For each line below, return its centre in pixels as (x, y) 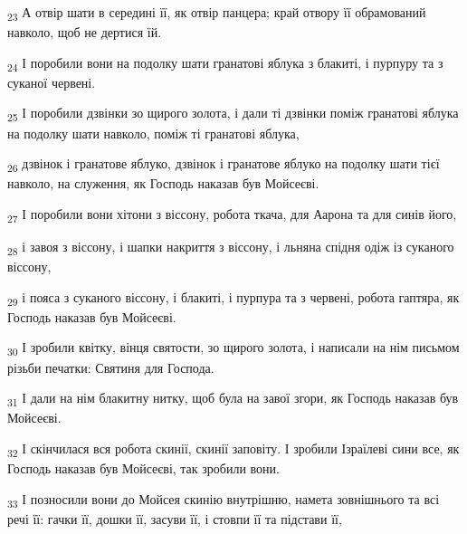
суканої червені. (52, 82)
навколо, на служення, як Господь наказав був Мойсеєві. (163, 183)
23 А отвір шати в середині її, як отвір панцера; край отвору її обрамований (217, 13)
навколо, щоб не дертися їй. (85, 32)
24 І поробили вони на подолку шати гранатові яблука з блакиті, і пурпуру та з (225, 63)
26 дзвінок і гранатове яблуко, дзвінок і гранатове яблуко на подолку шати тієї (224, 164)
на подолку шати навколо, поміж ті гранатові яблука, (153, 133)
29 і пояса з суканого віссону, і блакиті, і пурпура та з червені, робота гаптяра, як (233, 298)
